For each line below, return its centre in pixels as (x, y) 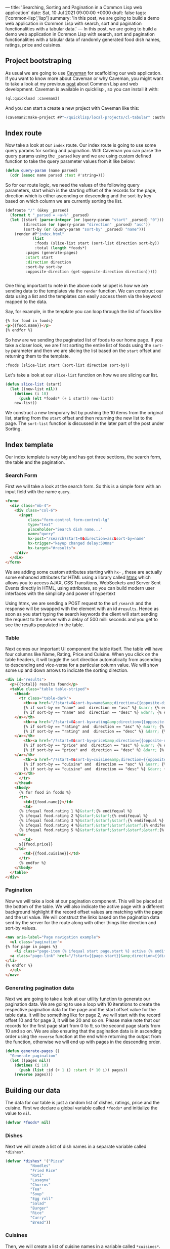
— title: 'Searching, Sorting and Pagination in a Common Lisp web (74, 7)
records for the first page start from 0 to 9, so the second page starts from (83, 1026)
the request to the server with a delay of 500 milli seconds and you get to (82, 619)
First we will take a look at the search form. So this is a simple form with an (83, 486)
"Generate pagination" (34, 1056)
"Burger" (39, 1208)
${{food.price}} (36, 844)
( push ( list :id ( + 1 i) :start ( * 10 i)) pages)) (73, 1070)
